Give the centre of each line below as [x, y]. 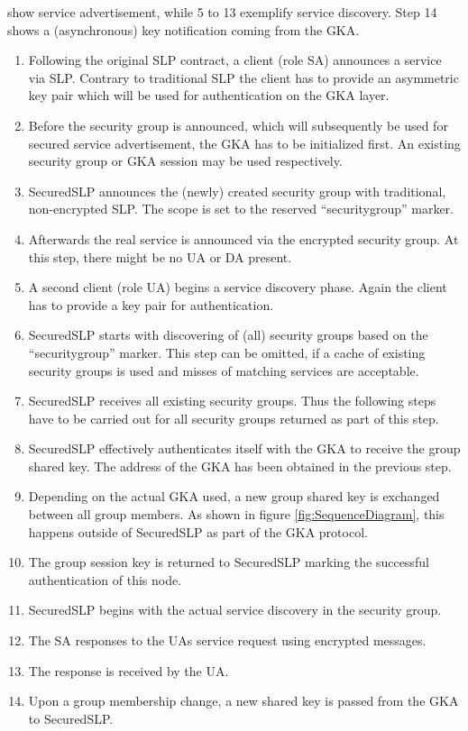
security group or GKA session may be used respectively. [185, 161]
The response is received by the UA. [128, 670]
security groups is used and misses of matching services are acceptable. [224, 370]
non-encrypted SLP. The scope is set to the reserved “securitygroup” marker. [241, 209]
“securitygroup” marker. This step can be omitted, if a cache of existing [227, 352]
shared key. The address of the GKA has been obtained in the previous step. [240, 466]
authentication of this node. [105, 579]
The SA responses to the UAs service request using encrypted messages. [227, 640]
